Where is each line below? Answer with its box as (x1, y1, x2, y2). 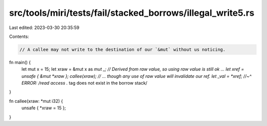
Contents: (9, 33, 29, 39)
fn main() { (9, 59, 31, 65)
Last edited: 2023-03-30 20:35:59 (9, 25, 80, 31)
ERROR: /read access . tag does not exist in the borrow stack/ (21, 80, 148, 86)
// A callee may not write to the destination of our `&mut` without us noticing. (19, 47, 226, 52)
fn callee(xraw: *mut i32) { (9, 98, 63, 104)
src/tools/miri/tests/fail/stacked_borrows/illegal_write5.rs (9, 7, 255, 18)
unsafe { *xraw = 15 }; (21, 105, 66, 111)
